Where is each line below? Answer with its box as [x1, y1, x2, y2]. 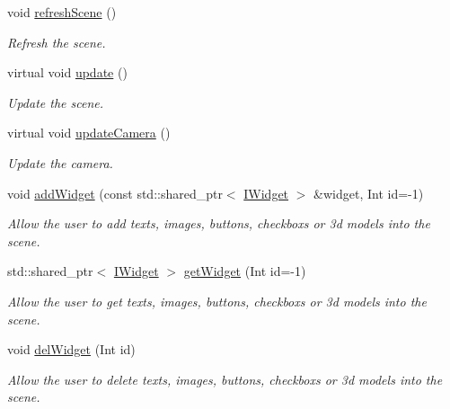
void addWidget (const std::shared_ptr [7, 183, 223, 202]
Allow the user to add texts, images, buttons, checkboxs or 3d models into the [7, 214, 430, 233]
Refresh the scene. [7, 32, 106, 51]
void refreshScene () [7, 3, 117, 21]
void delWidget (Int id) [7, 340, 136, 359]
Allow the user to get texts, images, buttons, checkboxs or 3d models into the [7, 291, 427, 310]
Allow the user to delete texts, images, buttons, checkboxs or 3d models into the [7, 369, 443, 388]
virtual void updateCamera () [7, 123, 171, 142]
